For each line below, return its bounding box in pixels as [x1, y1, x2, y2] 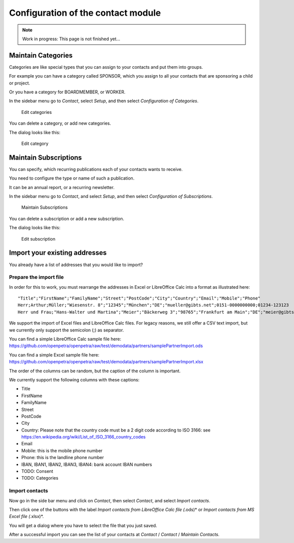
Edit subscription [21, 236, 56, 242]
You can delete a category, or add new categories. [9, 120, 111, 126]
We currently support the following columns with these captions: [9, 377, 140, 382]
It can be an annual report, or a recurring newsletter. [9, 184, 115, 190]
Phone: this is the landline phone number [21, 455, 104, 461]
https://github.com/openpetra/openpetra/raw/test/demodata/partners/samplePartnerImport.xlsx [9, 359, 203, 365]
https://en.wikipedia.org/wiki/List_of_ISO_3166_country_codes [21, 434, 146, 440]
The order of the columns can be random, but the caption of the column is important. [9, 368, 181, 374]
